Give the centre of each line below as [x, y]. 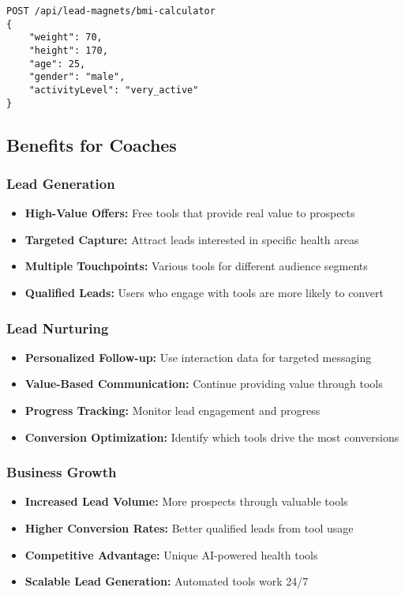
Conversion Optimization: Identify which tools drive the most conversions [212, 437]
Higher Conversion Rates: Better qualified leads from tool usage [189, 528]
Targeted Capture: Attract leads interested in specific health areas [192, 239]
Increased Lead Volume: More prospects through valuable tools [186, 501]
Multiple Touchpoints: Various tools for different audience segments [196, 266]
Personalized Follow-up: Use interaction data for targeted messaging [198, 357]
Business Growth [62, 472]
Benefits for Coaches [92, 144]
